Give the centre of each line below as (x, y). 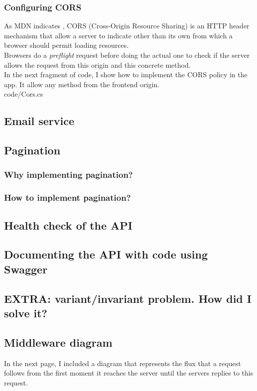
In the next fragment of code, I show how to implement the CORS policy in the (126, 74)
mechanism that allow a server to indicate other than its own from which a (118, 35)
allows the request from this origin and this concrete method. (97, 65)
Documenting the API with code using (106, 254)
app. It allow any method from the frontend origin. (82, 84)
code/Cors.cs (24, 94)
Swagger (26, 269)
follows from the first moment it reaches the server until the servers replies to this (129, 373)
